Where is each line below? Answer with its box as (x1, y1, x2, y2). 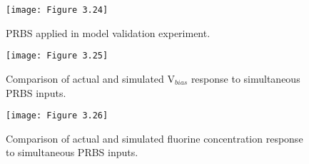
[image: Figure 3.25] (6, 51, 108, 61)
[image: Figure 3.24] (6, 5, 108, 15)
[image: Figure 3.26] (6, 111, 108, 121)
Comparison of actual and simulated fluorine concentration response (6, 130, 303, 145)
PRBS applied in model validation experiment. (6, 25, 211, 40)
